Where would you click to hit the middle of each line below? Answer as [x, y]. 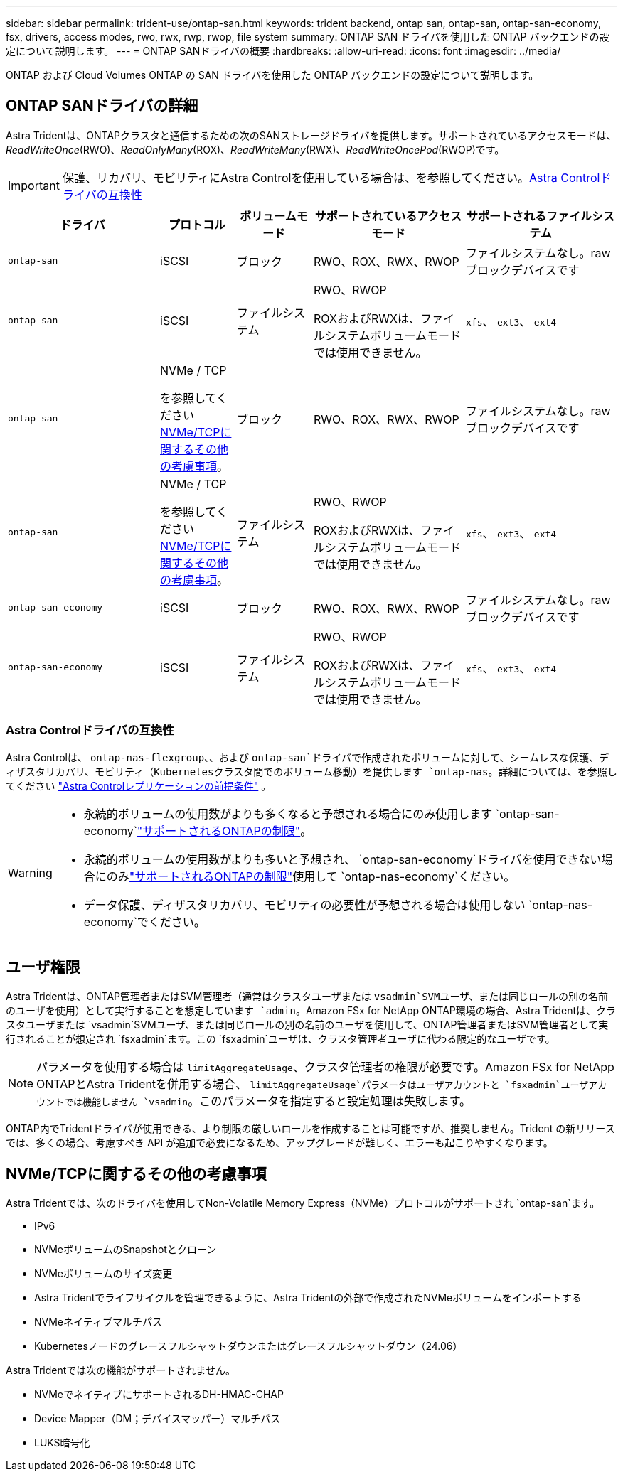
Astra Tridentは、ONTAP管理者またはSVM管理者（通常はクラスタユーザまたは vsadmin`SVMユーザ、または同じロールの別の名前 [307, 997]
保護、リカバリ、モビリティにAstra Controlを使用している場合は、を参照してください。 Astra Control [331, 177]
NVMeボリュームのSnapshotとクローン [126, 1250]
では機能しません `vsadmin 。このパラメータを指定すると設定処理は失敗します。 [268, 1101]
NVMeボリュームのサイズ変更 [103, 1274]
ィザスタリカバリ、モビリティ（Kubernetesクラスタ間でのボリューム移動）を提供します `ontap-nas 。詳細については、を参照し [311, 771]
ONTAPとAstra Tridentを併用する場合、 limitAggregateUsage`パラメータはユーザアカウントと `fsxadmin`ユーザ [313, 1084]
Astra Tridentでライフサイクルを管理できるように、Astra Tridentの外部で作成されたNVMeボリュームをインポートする [308, 1298]
